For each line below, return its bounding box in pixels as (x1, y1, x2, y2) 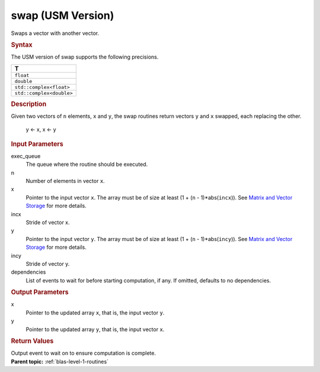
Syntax (11, 40, 33, 49)
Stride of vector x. (25, 219, 71, 226)
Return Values (11, 336, 54, 345)
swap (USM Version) (11, 9, 114, 22)
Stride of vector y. (25, 260, 70, 267)
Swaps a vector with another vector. (11, 30, 100, 37)
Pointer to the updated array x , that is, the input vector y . (25, 309, 165, 316)
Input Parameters (11, 140, 63, 148)
